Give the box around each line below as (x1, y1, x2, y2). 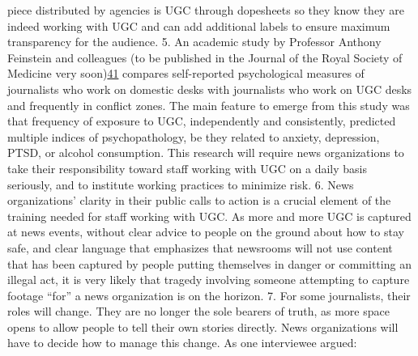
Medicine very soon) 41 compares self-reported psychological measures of (7, 65, 365, 82)
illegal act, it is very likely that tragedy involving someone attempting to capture (7, 271, 410, 288)
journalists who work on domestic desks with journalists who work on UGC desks (7, 80, 412, 97)
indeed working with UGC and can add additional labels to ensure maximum (7, 17, 390, 34)
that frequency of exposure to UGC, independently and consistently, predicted (7, 112, 396, 129)
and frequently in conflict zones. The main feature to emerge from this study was (7, 96, 410, 113)
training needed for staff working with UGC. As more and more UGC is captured (7, 207, 412, 224)
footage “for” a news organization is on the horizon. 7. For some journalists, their (7, 286, 411, 303)
